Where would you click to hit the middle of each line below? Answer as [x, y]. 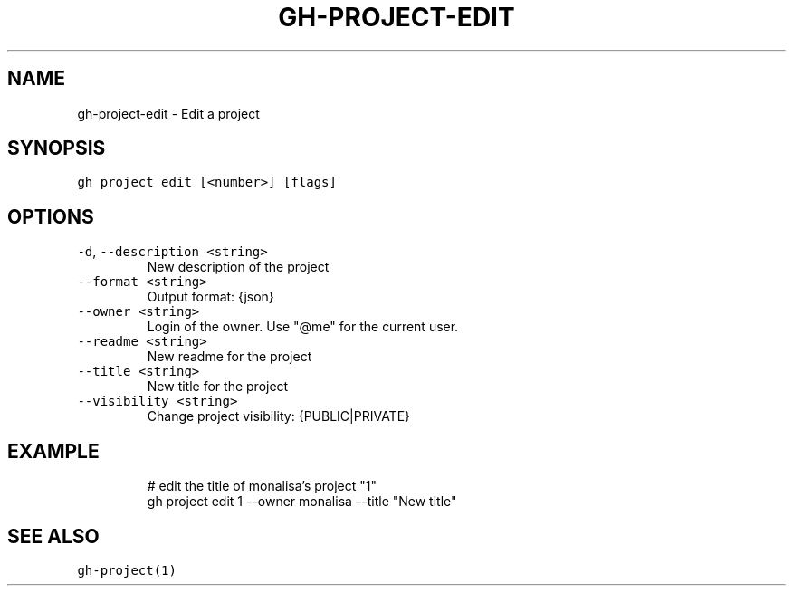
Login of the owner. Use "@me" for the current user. [303, 327]
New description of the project [238, 267]
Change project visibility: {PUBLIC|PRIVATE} [279, 416]
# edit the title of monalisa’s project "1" [262, 486]
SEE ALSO [53, 536]
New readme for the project [229, 357]
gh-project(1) [127, 570]
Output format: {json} [210, 297]
